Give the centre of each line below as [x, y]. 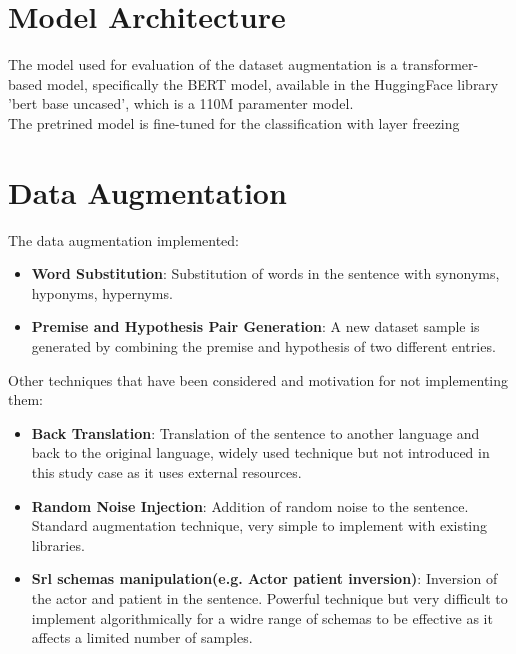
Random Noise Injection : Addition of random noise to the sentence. [250, 505]
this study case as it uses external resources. [166, 471]
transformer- [440, 64]
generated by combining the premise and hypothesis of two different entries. [263, 346]
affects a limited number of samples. [142, 637]
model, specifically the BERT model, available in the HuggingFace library [272, 83]
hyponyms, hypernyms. [102, 292]
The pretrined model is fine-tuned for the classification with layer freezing [234, 122]
